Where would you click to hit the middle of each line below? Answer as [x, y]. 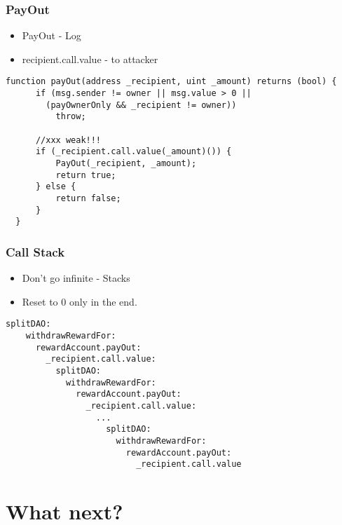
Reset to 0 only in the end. [80, 301]
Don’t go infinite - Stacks [76, 278]
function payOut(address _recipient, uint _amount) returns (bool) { [171, 82]
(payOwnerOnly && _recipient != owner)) [141, 105]
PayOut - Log [52, 35]
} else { [56, 187]
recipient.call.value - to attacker [90, 59]
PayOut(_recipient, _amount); [126, 163]
